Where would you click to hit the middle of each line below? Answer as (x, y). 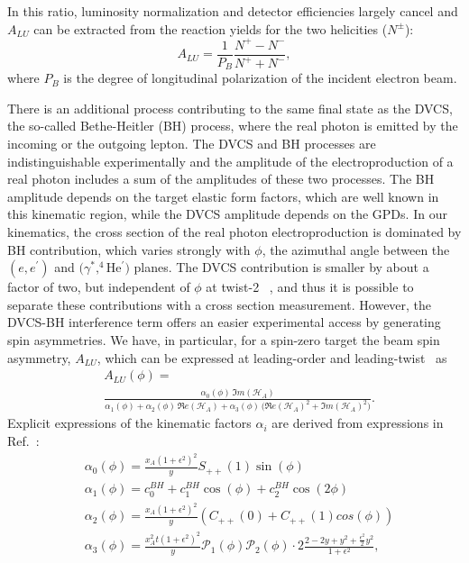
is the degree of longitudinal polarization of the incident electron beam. (260, 78)
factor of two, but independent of (99, 287)
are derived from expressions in (358, 423)
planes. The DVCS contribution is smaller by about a (281, 267)
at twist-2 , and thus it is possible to (310, 287)
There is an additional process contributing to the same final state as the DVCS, (230, 108)
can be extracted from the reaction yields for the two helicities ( (211, 28)
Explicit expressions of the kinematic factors (129, 423)
